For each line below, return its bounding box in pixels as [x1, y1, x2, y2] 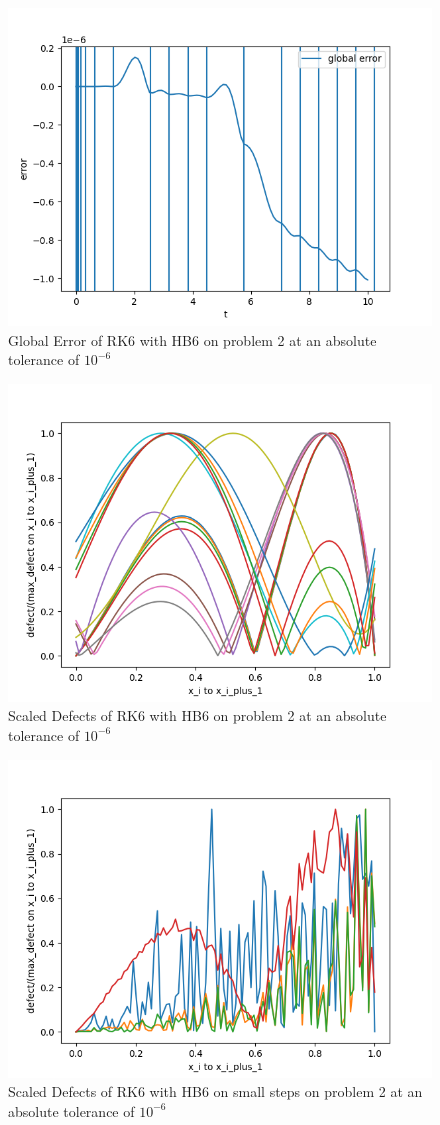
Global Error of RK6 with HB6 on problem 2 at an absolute [8, 329, 377, 350]
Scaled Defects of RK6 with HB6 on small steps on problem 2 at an [8, 1081, 423, 1102]
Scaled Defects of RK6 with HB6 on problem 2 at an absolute [8, 705, 387, 726]
